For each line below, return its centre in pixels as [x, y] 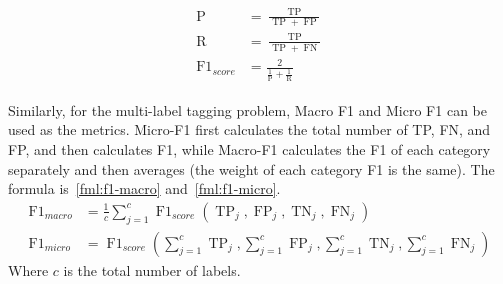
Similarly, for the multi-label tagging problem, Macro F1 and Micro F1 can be [247, 109]
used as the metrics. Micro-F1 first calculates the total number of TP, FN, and [249, 129]
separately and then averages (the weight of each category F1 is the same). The [251, 168]
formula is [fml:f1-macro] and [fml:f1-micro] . [144, 188]
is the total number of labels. [152, 269]
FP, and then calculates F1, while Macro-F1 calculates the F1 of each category [249, 149]
